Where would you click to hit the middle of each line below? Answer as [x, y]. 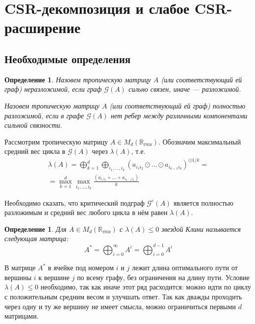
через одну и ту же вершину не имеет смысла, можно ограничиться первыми [120, 306]
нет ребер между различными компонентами [179, 115]
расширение [43, 27]
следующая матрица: [36, 238]
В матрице [20, 268]
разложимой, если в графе [44, 115]
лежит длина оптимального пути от [185, 268]
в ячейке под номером [81, 268]
